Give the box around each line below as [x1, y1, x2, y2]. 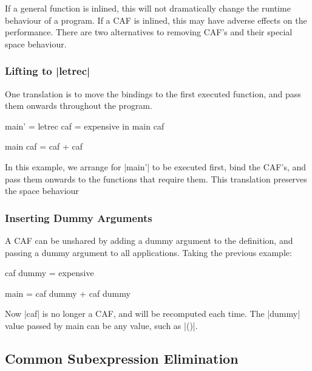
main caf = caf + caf [5, 140, 83, 153]
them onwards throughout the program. [5, 99, 152, 112]
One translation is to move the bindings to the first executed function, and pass [5, 87, 301, 100]
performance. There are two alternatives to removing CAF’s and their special [5, 26, 293, 38]
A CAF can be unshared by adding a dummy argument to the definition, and [5, 234, 293, 246]
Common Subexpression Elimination [5, 348, 239, 367]
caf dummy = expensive [5, 266, 94, 279]
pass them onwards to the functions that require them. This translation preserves [5, 172, 307, 185]
